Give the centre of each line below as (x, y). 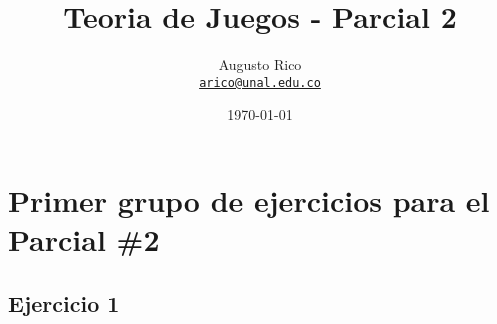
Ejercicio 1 (64, 302)
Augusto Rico (260, 64)
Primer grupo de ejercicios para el (249, 199)
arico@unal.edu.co (260, 82)
